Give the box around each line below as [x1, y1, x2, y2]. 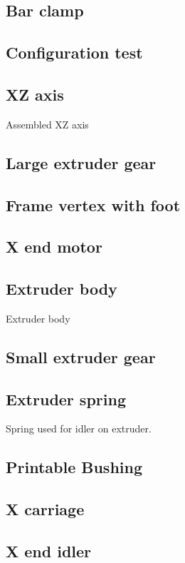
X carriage [6, 498, 85, 520]
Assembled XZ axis [6, 116, 89, 131]
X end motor [6, 235, 102, 258]
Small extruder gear [6, 345, 156, 367]
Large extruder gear [6, 151, 157, 173]
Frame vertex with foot [6, 193, 181, 215]
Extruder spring [6, 387, 126, 410]
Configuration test [6, 41, 143, 64]
